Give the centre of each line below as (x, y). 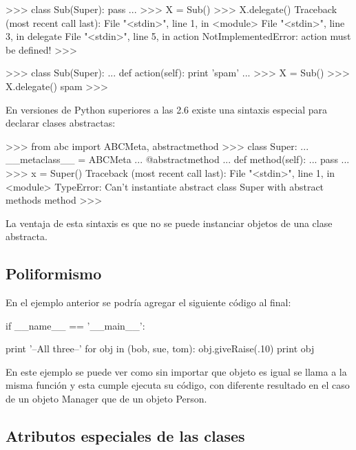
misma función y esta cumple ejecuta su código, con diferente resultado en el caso (178, 385)
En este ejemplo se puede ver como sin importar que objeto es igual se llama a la (176, 371)
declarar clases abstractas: (61, 123)
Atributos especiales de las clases (125, 436)
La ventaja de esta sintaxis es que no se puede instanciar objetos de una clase (169, 223)
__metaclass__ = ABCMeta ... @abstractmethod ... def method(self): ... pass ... (178, 159)
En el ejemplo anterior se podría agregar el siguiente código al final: (148, 302)
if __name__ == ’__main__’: (75, 325)
